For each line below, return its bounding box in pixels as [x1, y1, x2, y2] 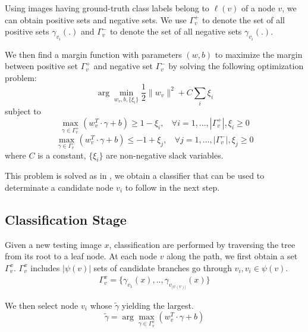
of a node [241, 2, 275, 14]
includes [30, 261, 60, 274]
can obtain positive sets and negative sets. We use [5, 13, 187, 26]
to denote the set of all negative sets [109, 25, 242, 38]
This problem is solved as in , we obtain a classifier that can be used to [5, 169, 265, 182]
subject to [5, 105, 41, 117]
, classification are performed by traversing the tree [109, 238, 296, 250]
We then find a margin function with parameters [5, 48, 182, 60]
